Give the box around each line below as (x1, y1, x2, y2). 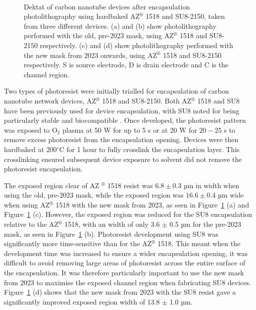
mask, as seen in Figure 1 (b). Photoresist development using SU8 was (4, 228, 219, 239)
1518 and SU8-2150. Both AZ (102, 95, 192, 105)
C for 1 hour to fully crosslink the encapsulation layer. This (59, 144, 240, 154)
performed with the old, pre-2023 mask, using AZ (24, 30, 174, 41)
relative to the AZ (4, 219, 59, 229)
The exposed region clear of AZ (4, 180, 100, 190)
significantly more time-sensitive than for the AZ (4, 238, 152, 249)
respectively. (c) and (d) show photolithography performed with (40, 40, 233, 50)
